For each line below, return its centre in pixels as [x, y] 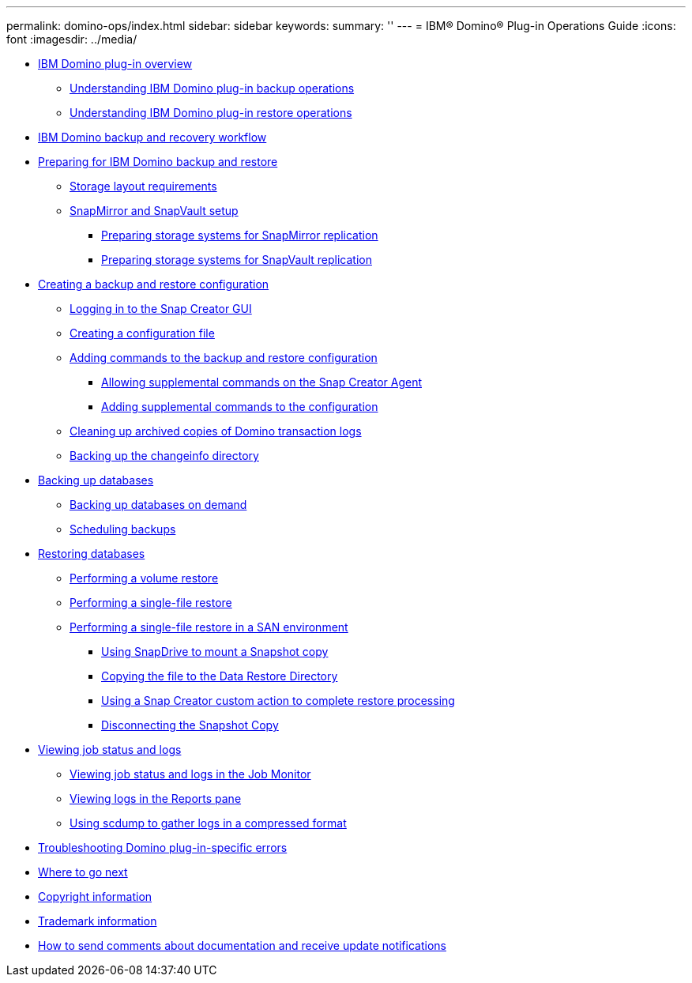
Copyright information [95, 896]
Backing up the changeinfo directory [164, 456]
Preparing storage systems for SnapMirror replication [240, 235]
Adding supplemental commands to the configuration [240, 407]
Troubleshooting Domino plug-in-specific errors [163, 847]
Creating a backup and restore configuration [154, 284]
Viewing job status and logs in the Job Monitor [190, 774]
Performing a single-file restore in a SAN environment [209, 627]
